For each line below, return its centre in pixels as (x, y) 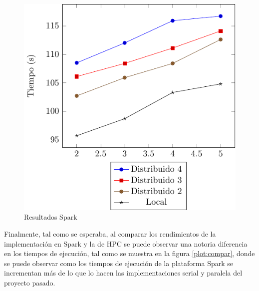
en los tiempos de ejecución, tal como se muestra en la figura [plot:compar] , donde (129, 253)
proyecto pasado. (30, 283)
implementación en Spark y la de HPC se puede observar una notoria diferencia (126, 243)
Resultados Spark (51, 217)
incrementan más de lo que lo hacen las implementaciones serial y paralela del (123, 273)
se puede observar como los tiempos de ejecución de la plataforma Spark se (119, 263)
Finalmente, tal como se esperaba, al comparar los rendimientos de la (110, 234)
